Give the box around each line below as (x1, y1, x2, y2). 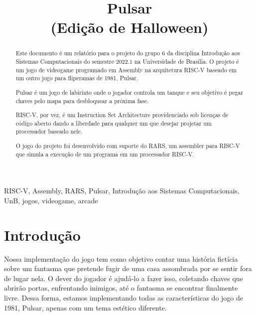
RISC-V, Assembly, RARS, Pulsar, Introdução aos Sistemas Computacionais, (4, 185, 240, 196)
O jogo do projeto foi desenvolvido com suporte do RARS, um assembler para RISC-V (15, 141, 240, 150)
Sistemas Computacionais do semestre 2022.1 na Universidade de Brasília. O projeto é (15, 57, 239, 66)
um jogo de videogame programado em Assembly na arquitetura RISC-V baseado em (15, 65, 237, 74)
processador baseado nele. (15, 127, 83, 136)
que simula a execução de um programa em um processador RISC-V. (15, 150, 194, 158)
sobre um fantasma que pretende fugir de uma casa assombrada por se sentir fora (4, 263, 252, 274)
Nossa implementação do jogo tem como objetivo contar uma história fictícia (4, 253, 238, 264)
